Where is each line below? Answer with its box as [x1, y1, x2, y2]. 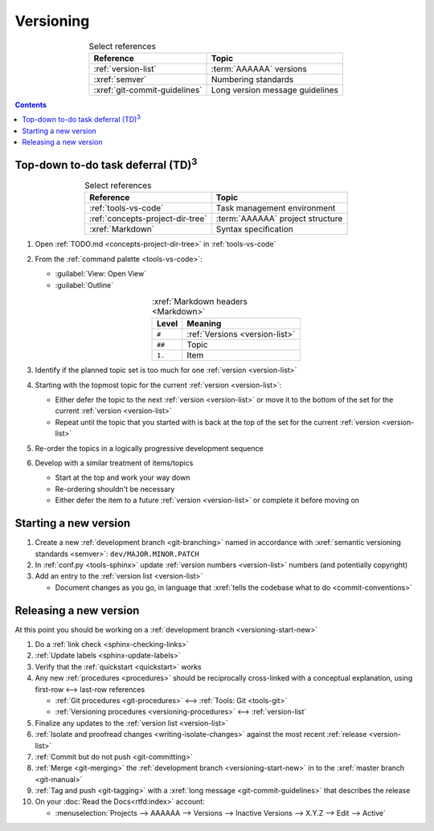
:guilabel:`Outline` [55, 280, 114, 289]
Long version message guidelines [211, 84, 339, 96]
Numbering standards [211, 73, 294, 84]
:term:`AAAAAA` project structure [215, 213, 343, 224]
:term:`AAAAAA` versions [211, 63, 307, 74]
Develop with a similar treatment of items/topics [35, 458, 194, 468]
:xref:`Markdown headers [151, 296, 248, 307]
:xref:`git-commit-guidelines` [93, 84, 203, 96]
